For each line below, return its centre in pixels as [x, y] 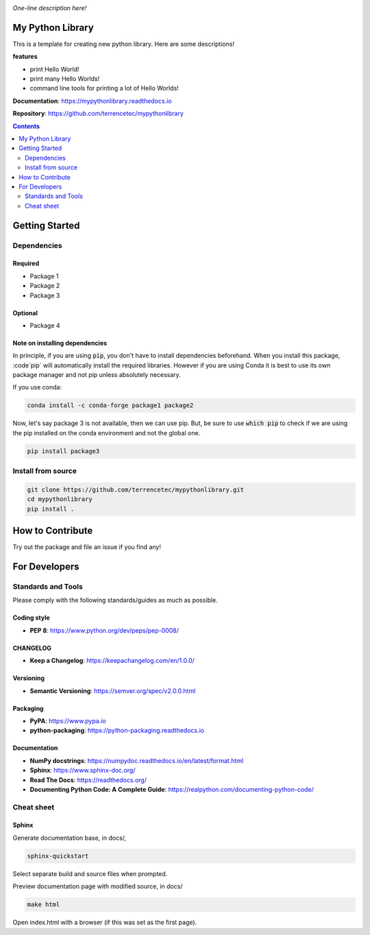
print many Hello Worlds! [65, 79]
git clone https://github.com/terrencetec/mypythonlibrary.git [136, 489]
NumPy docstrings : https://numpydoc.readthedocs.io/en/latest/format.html [137, 760]
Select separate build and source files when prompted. [90, 873]
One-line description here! [50, 8]
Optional [25, 313]
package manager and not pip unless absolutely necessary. [97, 375]
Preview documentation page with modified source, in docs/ [98, 886]
